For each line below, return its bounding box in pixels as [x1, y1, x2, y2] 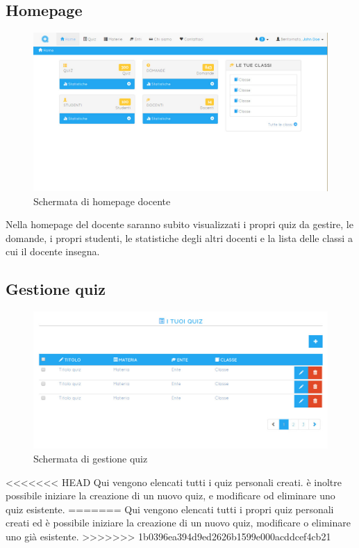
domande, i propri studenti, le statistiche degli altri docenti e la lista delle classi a [6, 230, 353, 245]
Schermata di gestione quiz [33, 451, 148, 465]
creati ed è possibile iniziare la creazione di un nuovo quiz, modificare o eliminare [6, 515, 351, 530]
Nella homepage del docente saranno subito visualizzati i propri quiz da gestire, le [6, 217, 353, 232]
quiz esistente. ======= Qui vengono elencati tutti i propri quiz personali [6, 501, 334, 516]
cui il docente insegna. [6, 244, 100, 259]
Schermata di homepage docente [33, 193, 171, 208]
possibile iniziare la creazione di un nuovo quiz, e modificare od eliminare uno [6, 488, 335, 503]
